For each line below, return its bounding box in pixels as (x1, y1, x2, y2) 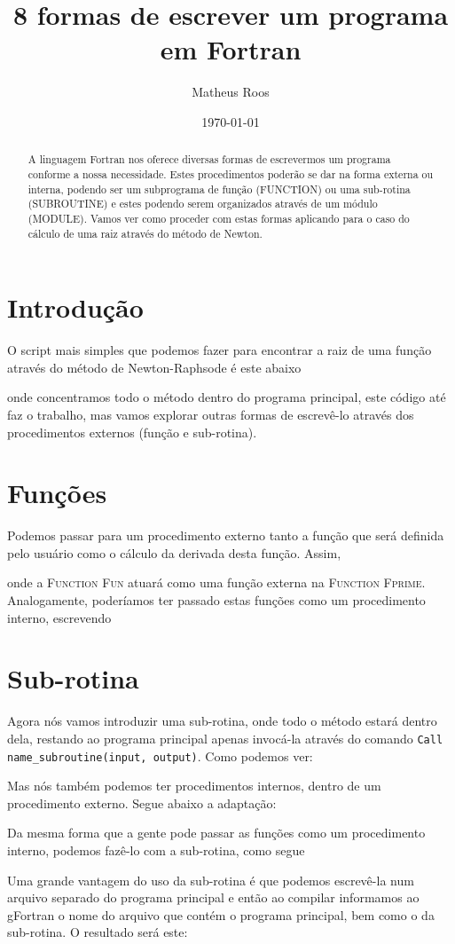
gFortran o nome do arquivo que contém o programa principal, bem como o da (7, 905, 435, 924)
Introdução (7, 289, 144, 326)
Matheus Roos (192, 83, 270, 101)
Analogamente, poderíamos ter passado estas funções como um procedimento (7, 591, 426, 610)
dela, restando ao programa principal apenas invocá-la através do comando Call (7, 728, 443, 747)
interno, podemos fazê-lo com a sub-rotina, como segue (7, 841, 305, 860)
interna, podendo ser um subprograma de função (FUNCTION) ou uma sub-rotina (27, 181, 411, 196)
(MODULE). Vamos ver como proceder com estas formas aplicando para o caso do (27, 210, 410, 225)
